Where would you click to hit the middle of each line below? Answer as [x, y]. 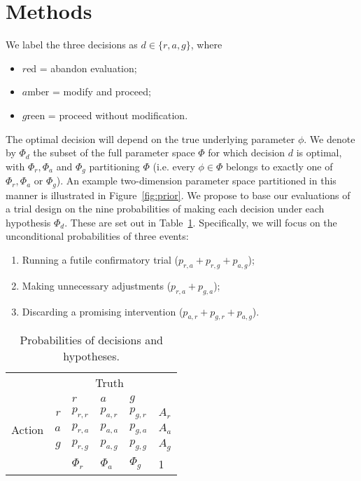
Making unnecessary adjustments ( [97, 285]
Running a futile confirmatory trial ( [100, 259]
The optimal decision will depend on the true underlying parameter [150, 138]
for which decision [247, 153]
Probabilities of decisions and [91, 340]
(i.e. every [174, 166]
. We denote [330, 138]
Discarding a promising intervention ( [102, 311]
